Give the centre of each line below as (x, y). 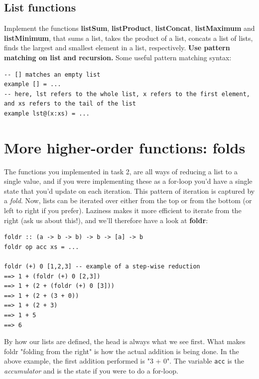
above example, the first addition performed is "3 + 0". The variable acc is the (124, 361)
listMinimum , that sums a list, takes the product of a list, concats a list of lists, (129, 38)
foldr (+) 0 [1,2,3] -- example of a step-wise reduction (102, 267)
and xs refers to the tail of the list (70, 104)
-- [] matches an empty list (52, 74)
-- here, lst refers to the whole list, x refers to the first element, (127, 94)
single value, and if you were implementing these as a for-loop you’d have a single (128, 181)
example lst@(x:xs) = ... (47, 113)
